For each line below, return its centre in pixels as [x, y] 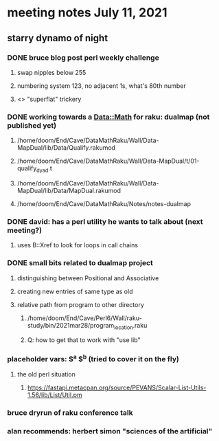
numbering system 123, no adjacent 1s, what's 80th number [102, 86]
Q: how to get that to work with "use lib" [84, 340]
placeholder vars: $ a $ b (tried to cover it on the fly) [93, 359]
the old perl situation [46, 374]
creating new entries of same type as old [75, 291]
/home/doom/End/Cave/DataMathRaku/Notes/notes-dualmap [104, 203]
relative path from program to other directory [80, 304]
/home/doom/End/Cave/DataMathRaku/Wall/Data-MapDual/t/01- [108, 161]
